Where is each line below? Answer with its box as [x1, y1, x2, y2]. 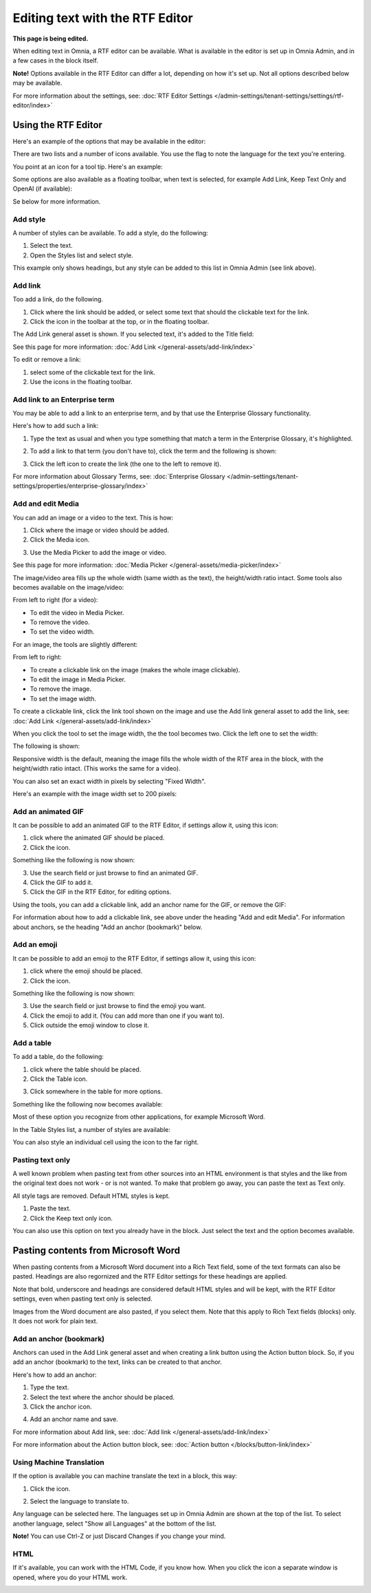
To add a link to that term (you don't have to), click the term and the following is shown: [30, 447, 277, 456]
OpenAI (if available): [12, 184, 72, 193]
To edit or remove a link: [12, 355, 82, 364]
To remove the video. [30, 618, 90, 626]
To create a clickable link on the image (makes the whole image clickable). [30, 665, 240, 674]
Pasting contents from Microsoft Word [12, 1244, 181, 1256]
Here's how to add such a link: [12, 422, 99, 430]
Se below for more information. [12, 197, 101, 206]
